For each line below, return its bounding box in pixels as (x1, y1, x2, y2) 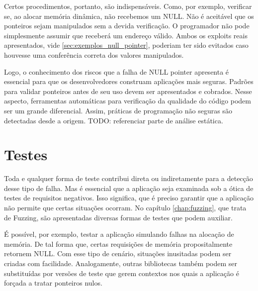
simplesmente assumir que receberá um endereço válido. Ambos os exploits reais (4, 30, 248, 40)
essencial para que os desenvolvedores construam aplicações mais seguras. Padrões (4, 76, 254, 87)
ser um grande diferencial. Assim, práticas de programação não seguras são (4, 105, 232, 115)
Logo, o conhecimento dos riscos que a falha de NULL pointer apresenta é (4, 66, 229, 77)
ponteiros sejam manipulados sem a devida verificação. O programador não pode (4, 20, 250, 31)
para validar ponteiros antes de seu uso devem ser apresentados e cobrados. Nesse (4, 86, 252, 96)
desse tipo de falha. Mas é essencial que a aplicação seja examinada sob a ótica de (4, 183, 254, 193)
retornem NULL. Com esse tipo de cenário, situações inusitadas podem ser (4, 248, 232, 259)
